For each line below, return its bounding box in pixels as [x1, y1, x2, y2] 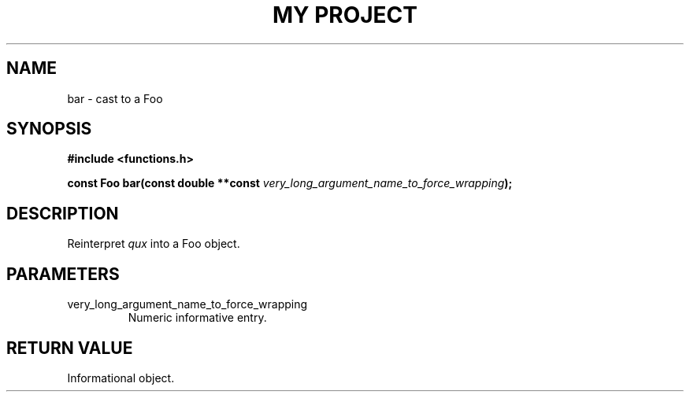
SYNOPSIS [6, 119, 92, 139]
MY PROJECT [272, 2, 418, 28]
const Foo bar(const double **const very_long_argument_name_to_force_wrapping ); [67, 176, 513, 190]
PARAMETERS [6, 263, 120, 284]
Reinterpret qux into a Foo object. [67, 237, 240, 251]
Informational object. [67, 370, 175, 385]
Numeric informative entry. [128, 311, 267, 325]
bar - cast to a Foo [67, 91, 163, 105]
